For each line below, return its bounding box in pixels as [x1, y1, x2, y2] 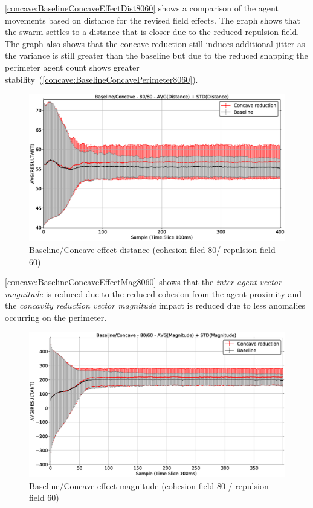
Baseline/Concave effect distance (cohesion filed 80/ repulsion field [29, 243, 276, 256]
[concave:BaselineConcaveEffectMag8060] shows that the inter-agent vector [5, 275, 282, 288]
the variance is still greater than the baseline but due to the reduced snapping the [5, 49, 308, 62]
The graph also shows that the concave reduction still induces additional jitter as [5, 37, 305, 50]
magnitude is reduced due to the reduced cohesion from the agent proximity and [5, 287, 302, 300]
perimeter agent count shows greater [5, 60, 140, 73]
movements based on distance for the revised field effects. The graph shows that [5, 13, 301, 26]
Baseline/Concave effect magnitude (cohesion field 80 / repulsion [29, 479, 269, 492]
